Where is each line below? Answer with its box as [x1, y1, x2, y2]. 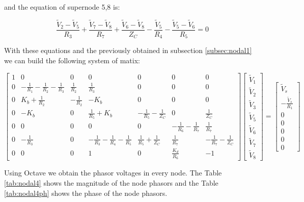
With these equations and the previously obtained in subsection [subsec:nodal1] [4, 45, 252, 56]
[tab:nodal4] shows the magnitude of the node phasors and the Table [4, 178, 218, 188]
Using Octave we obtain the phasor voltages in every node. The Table [4, 167, 222, 178]
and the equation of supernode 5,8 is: [4, 2, 120, 12]
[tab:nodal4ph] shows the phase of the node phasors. [4, 187, 168, 198]
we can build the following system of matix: [4, 55, 140, 65]
